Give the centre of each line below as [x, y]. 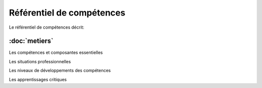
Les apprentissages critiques [38, 79]
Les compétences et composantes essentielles [56, 53]
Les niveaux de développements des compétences [60, 70]
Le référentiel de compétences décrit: [47, 27]
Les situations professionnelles [40, 61]
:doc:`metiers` [31, 41]
